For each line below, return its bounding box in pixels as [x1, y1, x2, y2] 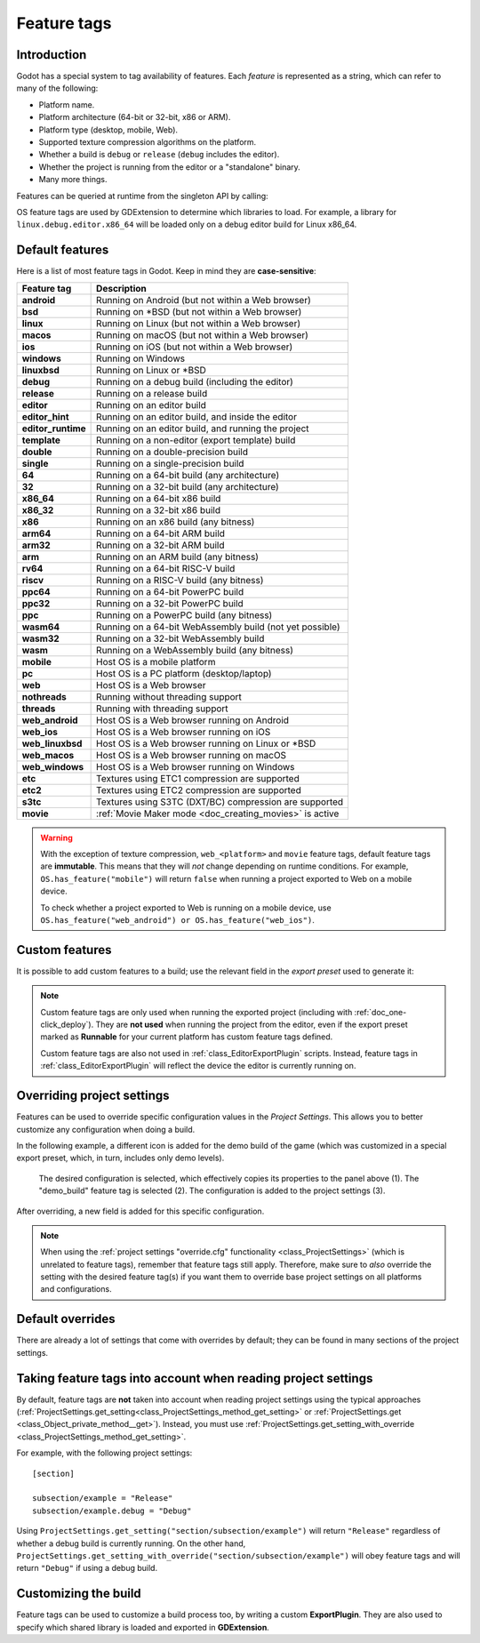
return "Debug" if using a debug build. [16, 1563, 158, 1574]
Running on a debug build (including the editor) [96, 375, 293, 388]
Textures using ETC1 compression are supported [96, 772, 300, 784]
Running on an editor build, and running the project [96, 422, 310, 435]
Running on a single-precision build [96, 457, 244, 469]
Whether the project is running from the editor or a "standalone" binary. [38, 161, 301, 172]
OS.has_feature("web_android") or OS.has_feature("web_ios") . [40, 915, 315, 925]
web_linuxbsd [21, 737, 83, 749]
